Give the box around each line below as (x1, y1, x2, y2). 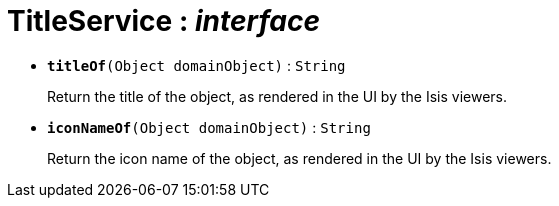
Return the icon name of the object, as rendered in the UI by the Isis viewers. (47, 149, 552, 167)
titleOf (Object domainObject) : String (47, 56, 346, 74)
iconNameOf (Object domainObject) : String (47, 118, 371, 136)
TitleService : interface (7, 4, 320, 38)
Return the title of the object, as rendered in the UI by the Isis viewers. (47, 87, 507, 105)
